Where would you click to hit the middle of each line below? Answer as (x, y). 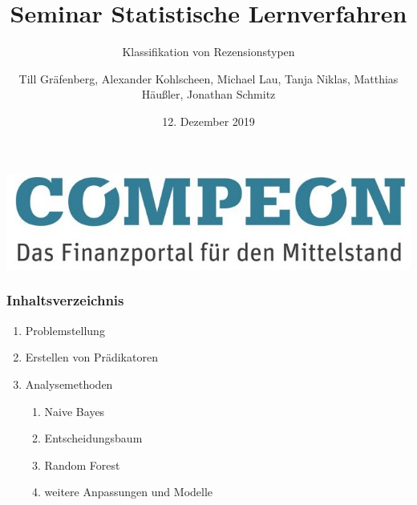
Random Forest (82, 465)
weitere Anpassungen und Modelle (129, 492)
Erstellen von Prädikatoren (91, 357)
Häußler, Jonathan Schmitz (208, 94)
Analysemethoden (69, 384)
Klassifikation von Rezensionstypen (208, 52)
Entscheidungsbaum (93, 438)
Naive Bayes (75, 411)
